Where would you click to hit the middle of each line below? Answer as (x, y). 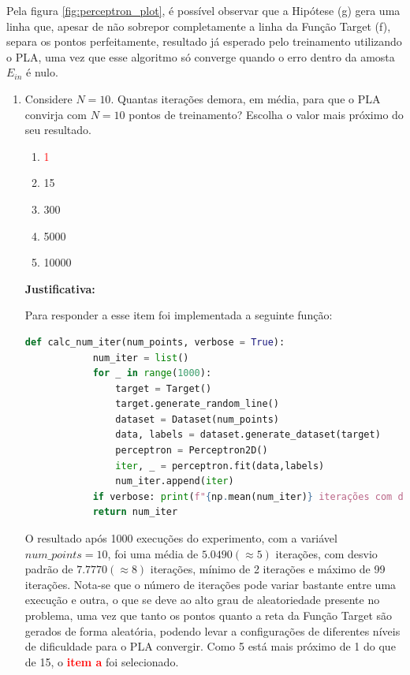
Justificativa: (60, 288)
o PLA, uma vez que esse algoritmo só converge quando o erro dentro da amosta (201, 56)
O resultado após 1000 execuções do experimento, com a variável (181, 538)
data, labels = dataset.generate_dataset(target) (248, 435)
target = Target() (164, 388)
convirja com (56, 114)
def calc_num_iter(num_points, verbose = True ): (155, 342)
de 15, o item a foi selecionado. (102, 661)
